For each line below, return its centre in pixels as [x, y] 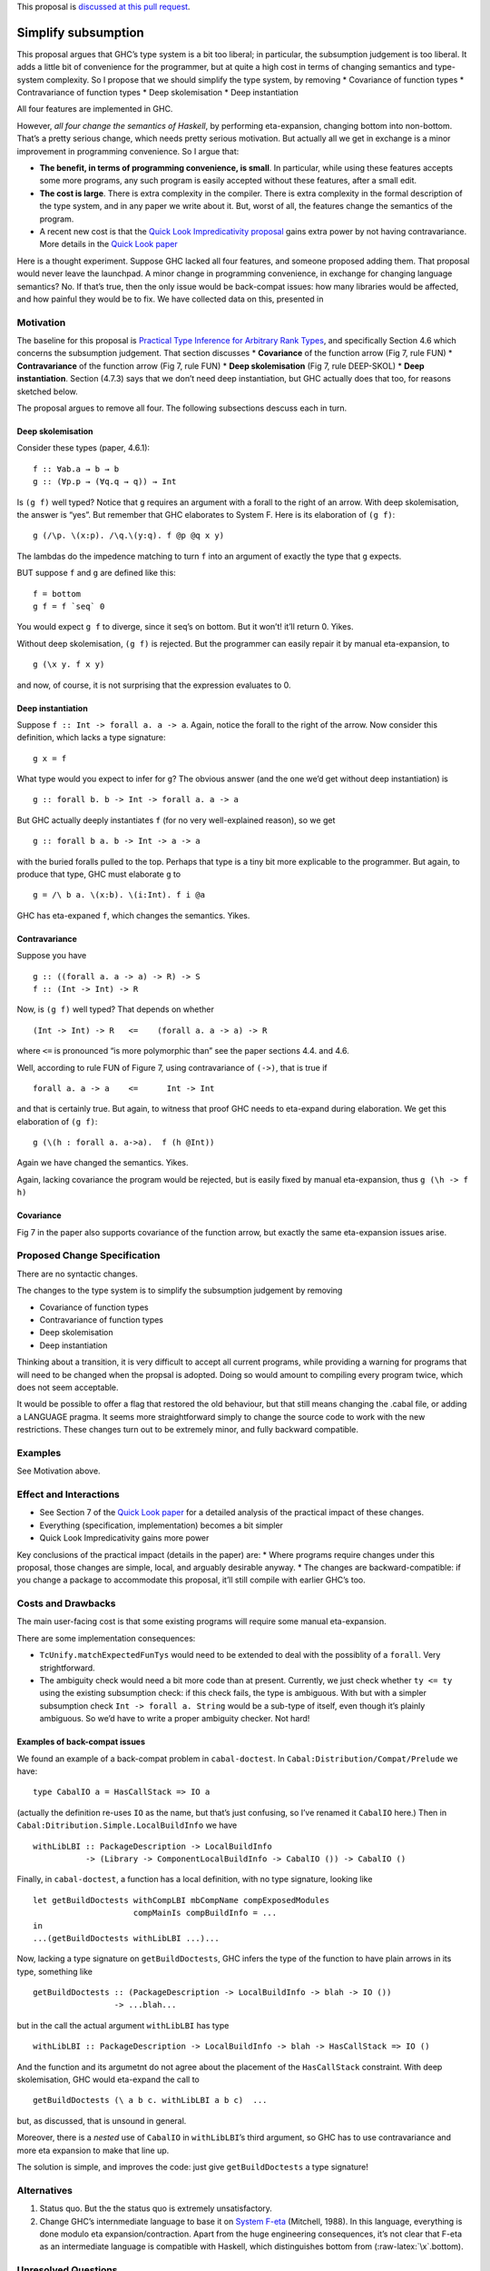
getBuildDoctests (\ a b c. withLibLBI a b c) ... [150, 2100]
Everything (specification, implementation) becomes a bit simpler [161, 1525]
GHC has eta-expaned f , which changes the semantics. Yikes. [133, 915]
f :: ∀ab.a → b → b [76, 469]
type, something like [54, 1971]
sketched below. [48, 392]
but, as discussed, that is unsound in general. [102, 2120]
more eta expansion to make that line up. [93, 2150]
